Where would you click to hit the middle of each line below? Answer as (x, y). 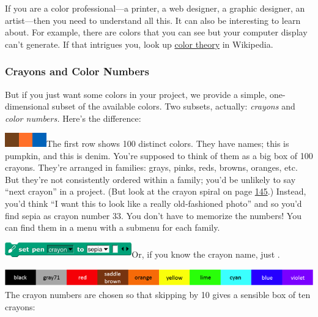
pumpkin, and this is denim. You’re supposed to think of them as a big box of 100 (159, 155)
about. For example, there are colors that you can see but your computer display (156, 32)
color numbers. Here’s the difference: (73, 118)
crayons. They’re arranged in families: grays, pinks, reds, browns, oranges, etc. (151, 167)
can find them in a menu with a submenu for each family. (113, 227)
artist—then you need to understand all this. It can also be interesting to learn (153, 20)
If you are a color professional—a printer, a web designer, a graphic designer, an (155, 8)
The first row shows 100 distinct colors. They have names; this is (168, 144)
